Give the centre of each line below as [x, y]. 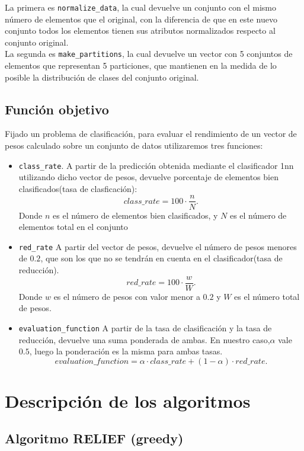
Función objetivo [57, 109]
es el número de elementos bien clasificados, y [135, 215]
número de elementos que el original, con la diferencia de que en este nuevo [141, 19]
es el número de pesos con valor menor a [127, 296]
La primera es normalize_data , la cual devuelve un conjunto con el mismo [141, 7]
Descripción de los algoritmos [128, 400]
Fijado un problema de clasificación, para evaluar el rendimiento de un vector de [151, 134]
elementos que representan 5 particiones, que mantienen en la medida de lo [141, 65]
